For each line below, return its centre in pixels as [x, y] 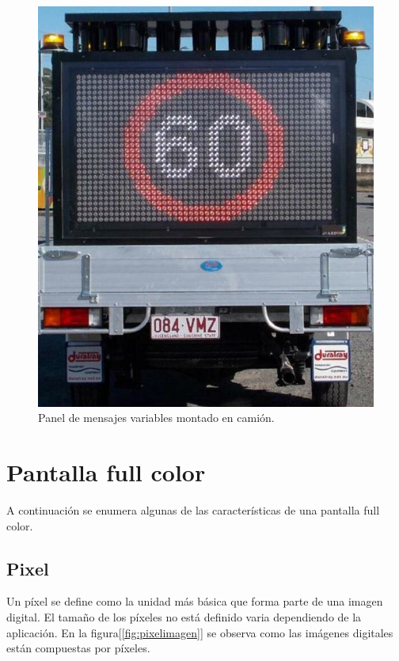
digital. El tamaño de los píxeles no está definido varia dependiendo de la [184, 617]
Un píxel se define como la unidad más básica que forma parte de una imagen [195, 601]
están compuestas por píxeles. [78, 648]
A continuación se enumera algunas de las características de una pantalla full [193, 510]
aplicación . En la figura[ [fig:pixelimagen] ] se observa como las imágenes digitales [200, 632]
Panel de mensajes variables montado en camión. [156, 418]
